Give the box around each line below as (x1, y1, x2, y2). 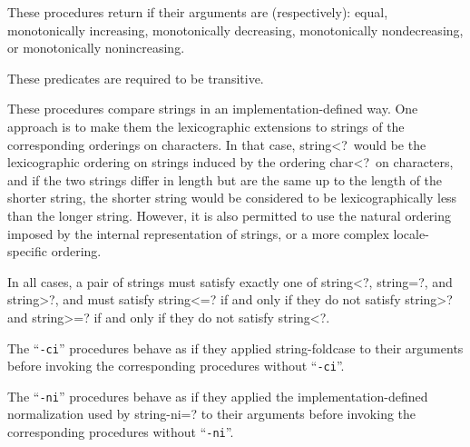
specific (7, 242, 48, 261)
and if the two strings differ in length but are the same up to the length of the (7, 170, 443, 189)
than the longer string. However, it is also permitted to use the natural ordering (7, 205, 452, 224)
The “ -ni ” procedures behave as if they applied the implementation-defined (7, 386, 428, 405)
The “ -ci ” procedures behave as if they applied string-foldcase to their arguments (7, 338, 464, 357)
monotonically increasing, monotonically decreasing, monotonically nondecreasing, (7, 20, 464, 39)
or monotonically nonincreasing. (7, 38, 185, 57)
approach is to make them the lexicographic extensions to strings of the (7, 116, 405, 135)
